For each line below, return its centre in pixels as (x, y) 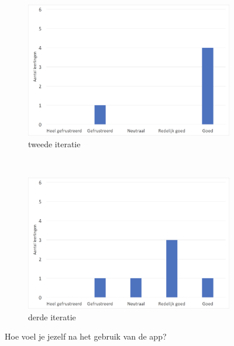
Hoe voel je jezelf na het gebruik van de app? (86, 336)
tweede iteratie (54, 143)
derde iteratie (52, 316)
